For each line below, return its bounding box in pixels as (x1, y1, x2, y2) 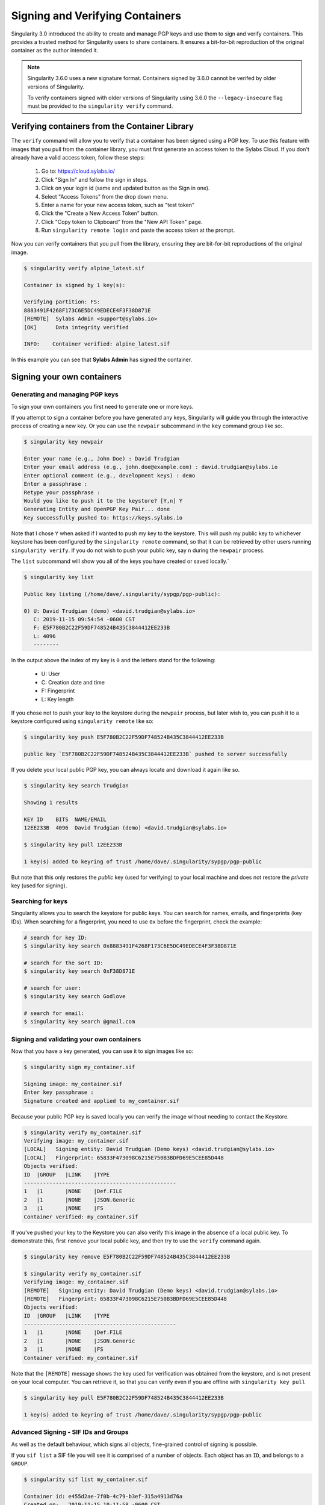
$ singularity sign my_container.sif (23, 1064, 135, 1071)
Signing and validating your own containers (11, 1035, 141, 1043)
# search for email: (23, 1010, 84, 1017)
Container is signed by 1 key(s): (23, 282, 126, 288)
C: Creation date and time (41, 678, 105, 686)
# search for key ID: (23, 934, 88, 941)
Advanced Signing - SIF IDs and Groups (11, 1428, 129, 1436)
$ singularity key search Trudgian (23, 783, 129, 789)
